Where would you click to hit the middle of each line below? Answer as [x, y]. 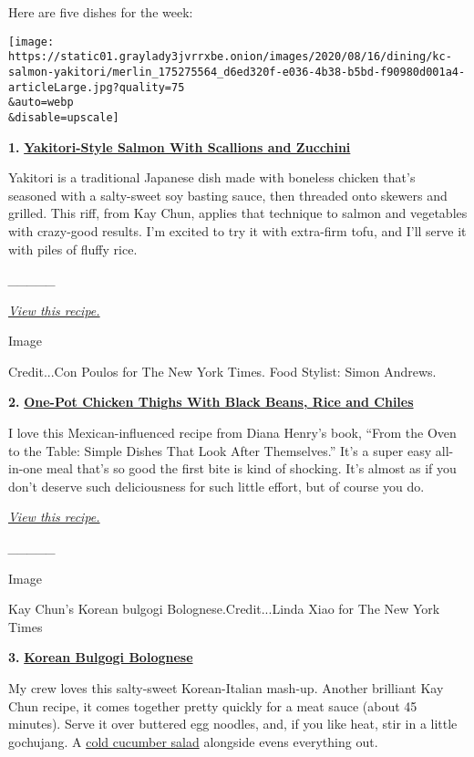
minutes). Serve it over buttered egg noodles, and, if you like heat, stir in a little [233, 724]
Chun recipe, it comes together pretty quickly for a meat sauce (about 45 [213, 705]
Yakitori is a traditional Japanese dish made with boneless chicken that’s [212, 177]
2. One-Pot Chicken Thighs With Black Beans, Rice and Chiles [211, 402]
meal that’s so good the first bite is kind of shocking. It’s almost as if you [251, 468]
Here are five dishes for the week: [101, 12]
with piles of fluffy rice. [73, 249]
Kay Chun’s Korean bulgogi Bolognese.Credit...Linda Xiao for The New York [224, 609]
